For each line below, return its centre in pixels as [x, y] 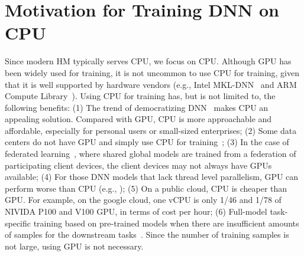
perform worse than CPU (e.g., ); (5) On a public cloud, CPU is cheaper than [146, 188]
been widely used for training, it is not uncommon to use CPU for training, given [152, 72]
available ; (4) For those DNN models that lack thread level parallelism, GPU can [152, 177]
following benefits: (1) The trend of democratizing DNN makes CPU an [137, 107]
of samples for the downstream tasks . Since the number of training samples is [147, 234]
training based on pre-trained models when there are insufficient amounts [166, 223]
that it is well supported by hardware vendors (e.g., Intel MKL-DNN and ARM [151, 84]
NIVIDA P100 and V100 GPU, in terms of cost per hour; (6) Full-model [136, 211]
